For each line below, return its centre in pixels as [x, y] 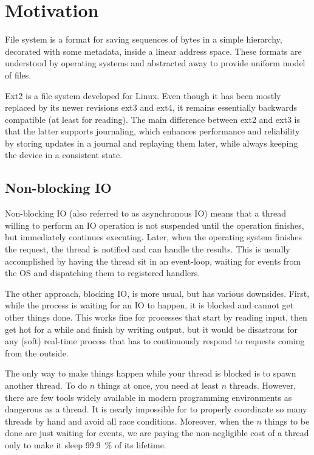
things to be [287, 421]
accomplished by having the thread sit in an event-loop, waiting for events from [153, 261]
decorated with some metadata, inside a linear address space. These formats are [153, 51]
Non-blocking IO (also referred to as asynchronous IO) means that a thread [145, 213]
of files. [18, 75]
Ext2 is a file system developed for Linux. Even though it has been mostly [143, 95]
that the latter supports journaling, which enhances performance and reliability [152, 131]
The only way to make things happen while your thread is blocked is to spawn [151, 373]
